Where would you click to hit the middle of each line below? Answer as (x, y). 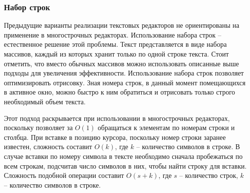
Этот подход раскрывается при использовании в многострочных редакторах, (117, 118)
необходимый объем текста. (45, 101)
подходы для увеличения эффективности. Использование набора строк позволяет (124, 73)
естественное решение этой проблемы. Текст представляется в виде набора (115, 44)
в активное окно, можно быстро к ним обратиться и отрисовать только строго (120, 92)
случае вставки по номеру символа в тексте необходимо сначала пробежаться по (123, 156)
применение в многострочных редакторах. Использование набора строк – (113, 34)
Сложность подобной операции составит (64, 175)
